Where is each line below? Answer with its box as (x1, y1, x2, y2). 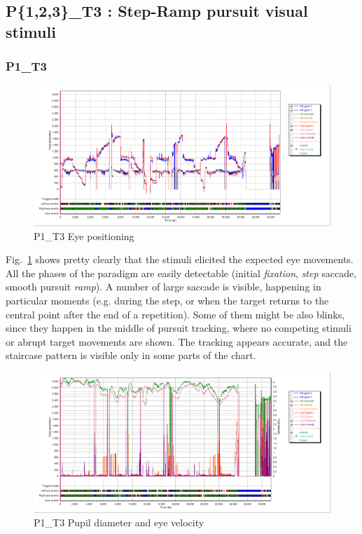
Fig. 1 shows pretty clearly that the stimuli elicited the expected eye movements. (6, 252, 354, 267)
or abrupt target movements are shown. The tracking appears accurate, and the (6, 334, 348, 349)
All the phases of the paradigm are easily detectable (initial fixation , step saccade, (6, 265, 357, 280)
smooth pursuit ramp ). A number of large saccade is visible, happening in (6, 279, 321, 294)
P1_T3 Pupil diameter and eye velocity (34, 515, 204, 530)
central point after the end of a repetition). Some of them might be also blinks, (6, 307, 345, 321)
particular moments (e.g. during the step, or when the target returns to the (6, 293, 329, 307)
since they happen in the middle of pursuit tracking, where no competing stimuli (6, 321, 351, 335)
